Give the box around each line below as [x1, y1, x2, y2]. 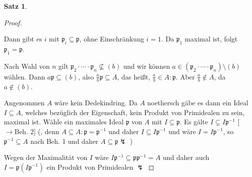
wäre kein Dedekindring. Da [54, 98, 138, 108]
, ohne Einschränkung [79, 34, 144, 44]
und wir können [123, 60, 170, 71]
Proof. [4, 17, 22, 27]
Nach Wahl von [4, 60, 50, 71]
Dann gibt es [4, 34, 42, 44]
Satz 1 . [4, 1, 27, 11]
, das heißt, [117, 71, 151, 81]
